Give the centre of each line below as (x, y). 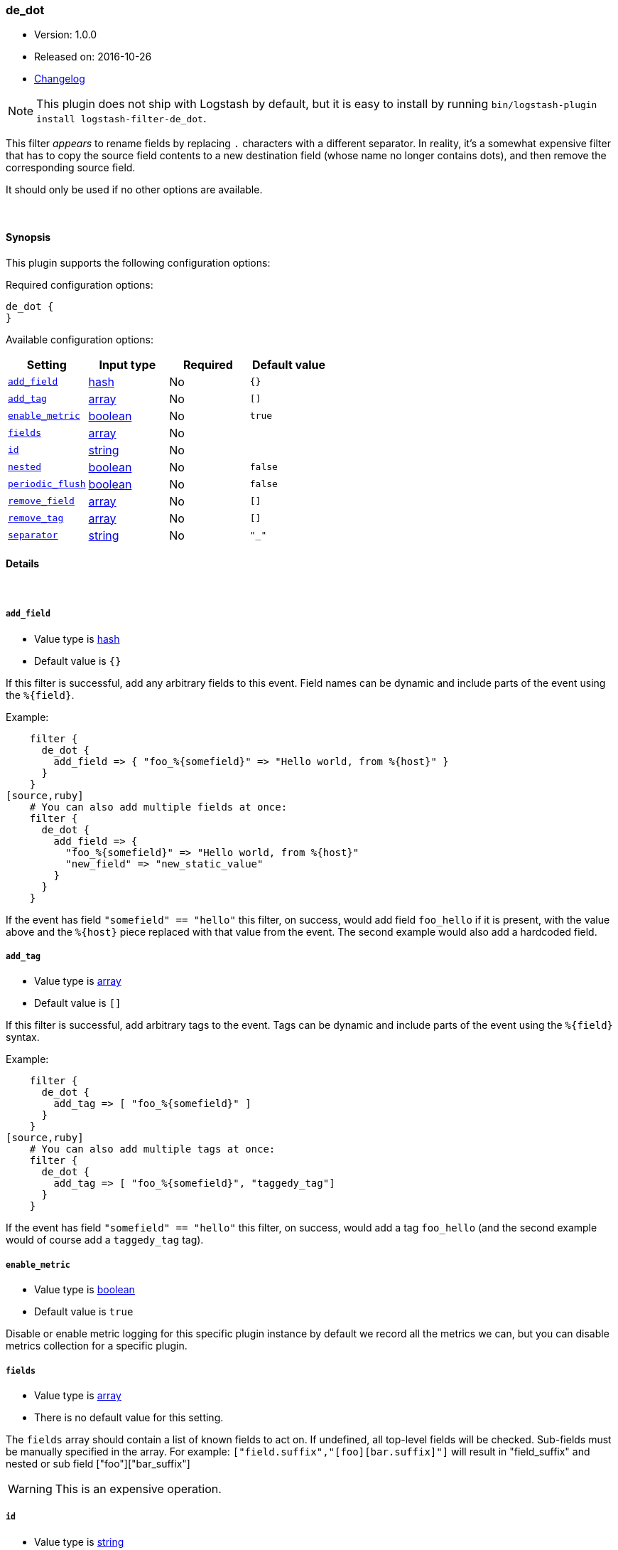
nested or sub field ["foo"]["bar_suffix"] (98, 1463)
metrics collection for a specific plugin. (97, 1346)
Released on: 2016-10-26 (93, 57)
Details (23, 564)
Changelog (60, 79)
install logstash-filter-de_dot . (121, 118)
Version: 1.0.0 (66, 35)
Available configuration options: (80, 339)
